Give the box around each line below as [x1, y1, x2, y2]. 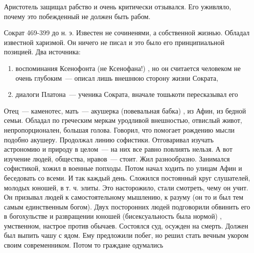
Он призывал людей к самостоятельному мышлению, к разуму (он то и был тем [4, 192, 244, 202]
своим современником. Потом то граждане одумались [4, 240, 163, 250]
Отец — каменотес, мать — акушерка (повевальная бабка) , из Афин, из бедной [4, 105, 246, 115]
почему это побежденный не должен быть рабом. [4, 11, 151, 21]
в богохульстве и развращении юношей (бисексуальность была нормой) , [4, 211, 222, 221]
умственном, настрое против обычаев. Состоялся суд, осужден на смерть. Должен [4, 220, 249, 230]
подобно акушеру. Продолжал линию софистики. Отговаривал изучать [4, 134, 214, 144]
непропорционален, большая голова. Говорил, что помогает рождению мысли [4, 124, 235, 135]
